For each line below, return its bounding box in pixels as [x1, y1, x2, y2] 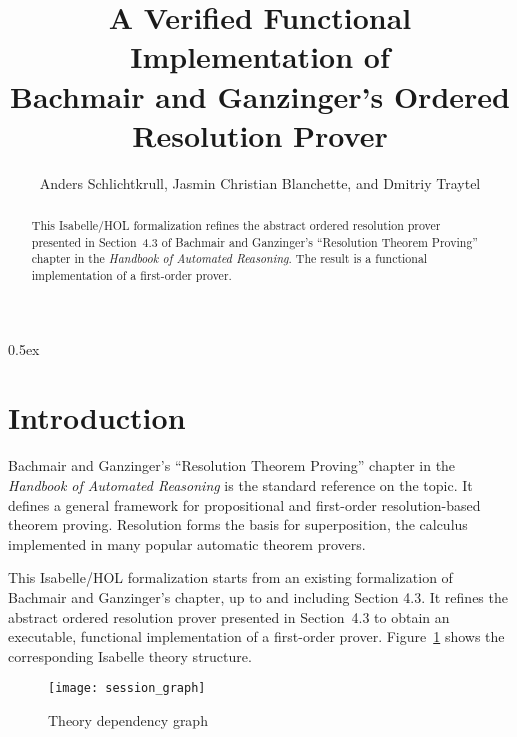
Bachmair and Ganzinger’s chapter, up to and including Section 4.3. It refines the [8, 586, 508, 607]
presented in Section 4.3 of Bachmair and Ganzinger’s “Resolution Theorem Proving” [31, 233, 478, 250]
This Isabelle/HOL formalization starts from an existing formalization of [8, 567, 453, 588]
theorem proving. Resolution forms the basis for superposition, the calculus [8, 514, 468, 535]
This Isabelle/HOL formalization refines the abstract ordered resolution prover [31, 217, 441, 234]
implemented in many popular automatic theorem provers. [8, 533, 366, 554]
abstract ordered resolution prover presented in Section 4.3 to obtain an [8, 606, 450, 627]
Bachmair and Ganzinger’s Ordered [10, 75, 510, 116]
